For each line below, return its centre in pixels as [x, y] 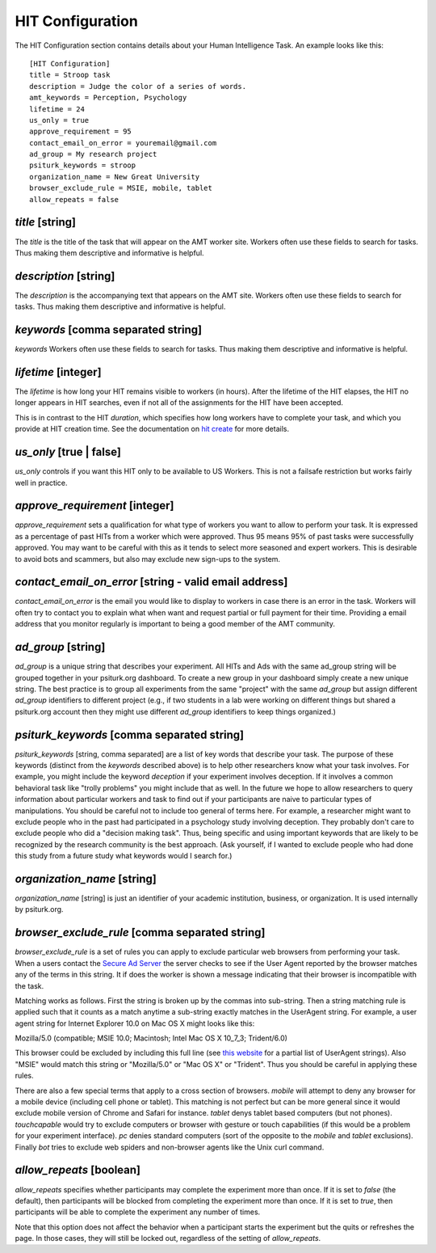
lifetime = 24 [57, 109]
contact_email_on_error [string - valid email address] [151, 582]
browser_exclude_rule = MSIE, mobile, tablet [121, 188]
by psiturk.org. [39, 909]
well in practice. [41, 483]
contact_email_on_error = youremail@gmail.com [123, 143]
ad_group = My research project [93, 154]
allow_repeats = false [74, 199]
